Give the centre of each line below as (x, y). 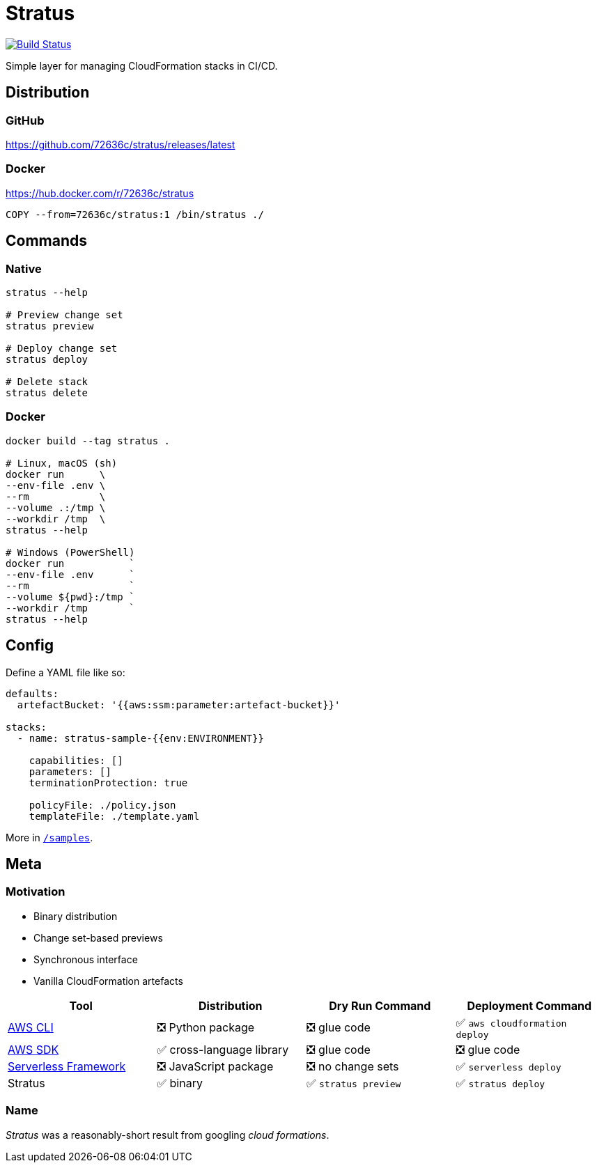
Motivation (36, 892)
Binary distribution (76, 916)
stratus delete (47, 392)
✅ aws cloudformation (511, 1022)
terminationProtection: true (108, 782)
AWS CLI (31, 1028)
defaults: (32, 693)
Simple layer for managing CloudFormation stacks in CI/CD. (142, 65)
